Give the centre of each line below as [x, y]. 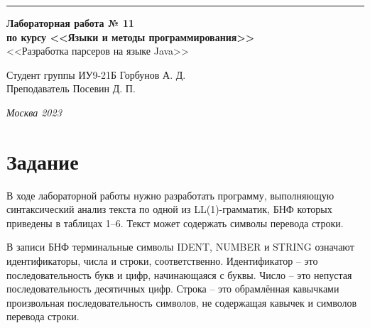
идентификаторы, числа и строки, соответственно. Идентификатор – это [162, 261]
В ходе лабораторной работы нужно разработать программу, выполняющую [170, 195]
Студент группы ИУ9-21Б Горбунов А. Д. [96, 74]
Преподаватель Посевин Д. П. [71, 88]
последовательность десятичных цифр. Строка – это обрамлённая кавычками [173, 289]
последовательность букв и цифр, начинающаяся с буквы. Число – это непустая [179, 274]
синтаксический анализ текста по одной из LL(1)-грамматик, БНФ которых [169, 209]
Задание [43, 161]
